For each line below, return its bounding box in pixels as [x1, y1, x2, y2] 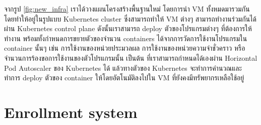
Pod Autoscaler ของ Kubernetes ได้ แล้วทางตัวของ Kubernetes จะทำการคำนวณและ [4, 62, 242, 73]
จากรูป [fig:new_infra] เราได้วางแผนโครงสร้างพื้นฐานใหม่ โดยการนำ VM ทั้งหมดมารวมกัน [4, 4, 250, 14]
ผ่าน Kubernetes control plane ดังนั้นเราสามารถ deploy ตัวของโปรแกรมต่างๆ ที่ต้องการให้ [4, 23, 252, 34]
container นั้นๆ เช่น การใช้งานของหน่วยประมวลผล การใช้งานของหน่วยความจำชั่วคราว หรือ [4, 43, 245, 53]
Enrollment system [4, 101, 138, 122]
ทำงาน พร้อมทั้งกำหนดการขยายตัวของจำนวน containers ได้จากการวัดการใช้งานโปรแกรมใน [4, 33, 247, 43]
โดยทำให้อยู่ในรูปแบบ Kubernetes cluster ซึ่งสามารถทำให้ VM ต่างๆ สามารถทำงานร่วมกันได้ [4, 13, 257, 24]
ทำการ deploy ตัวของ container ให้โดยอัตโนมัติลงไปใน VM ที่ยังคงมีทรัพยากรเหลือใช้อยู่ [4, 72, 244, 83]
